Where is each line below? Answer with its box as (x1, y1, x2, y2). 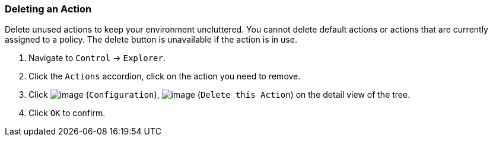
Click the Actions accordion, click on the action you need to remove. (28, 71, 301, 82)
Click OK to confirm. (28, 108, 106, 118)
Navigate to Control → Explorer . (28, 53, 166, 63)
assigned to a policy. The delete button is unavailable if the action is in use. (5, 34, 297, 45)
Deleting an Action (5, 3, 92, 15)
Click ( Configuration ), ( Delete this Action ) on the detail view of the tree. (28, 89, 411, 100)
